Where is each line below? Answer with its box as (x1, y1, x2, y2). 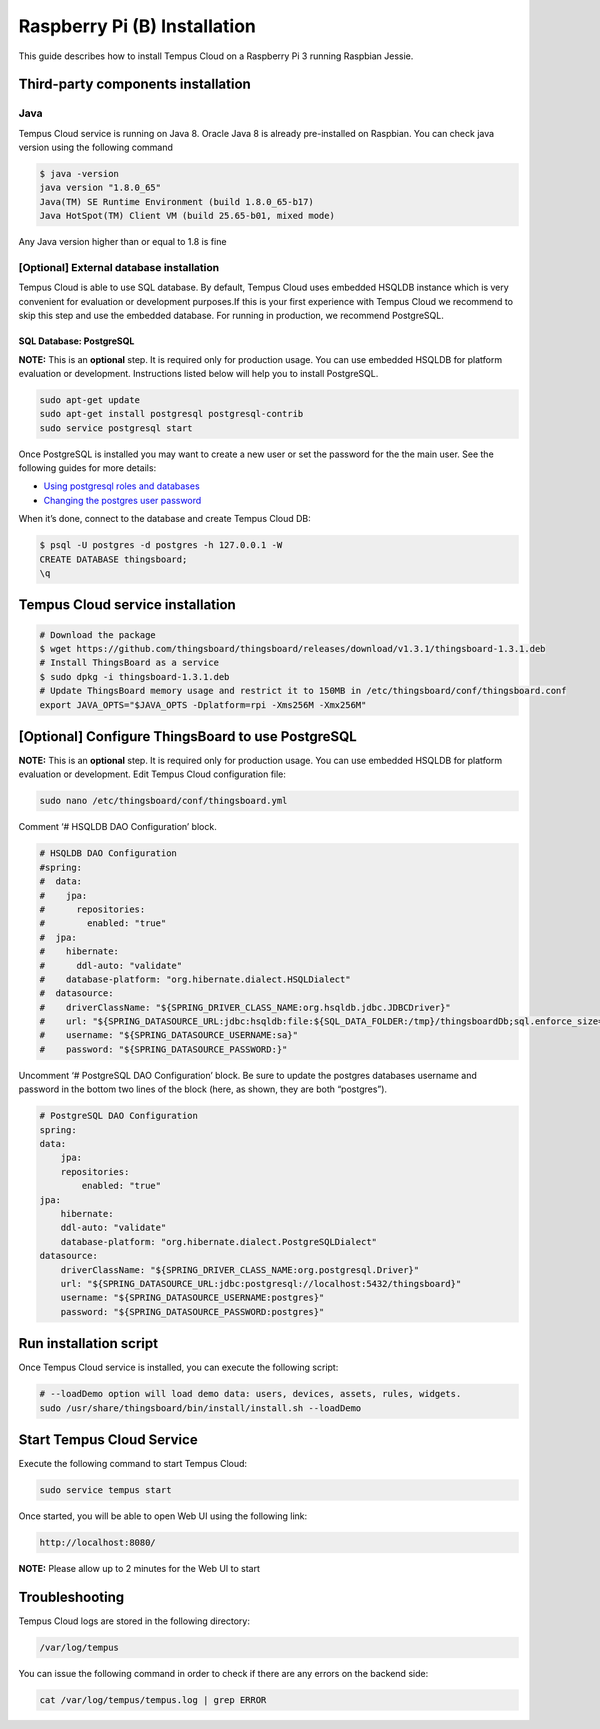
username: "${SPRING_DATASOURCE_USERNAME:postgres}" (60, 1292, 325, 1304)
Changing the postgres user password (43, 494, 202, 506)
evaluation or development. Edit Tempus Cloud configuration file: (18, 768, 287, 780)
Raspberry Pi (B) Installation (18, 15, 257, 37)
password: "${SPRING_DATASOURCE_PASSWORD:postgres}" (60, 1306, 325, 1317)
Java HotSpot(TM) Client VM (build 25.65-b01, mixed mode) (39, 210, 335, 222)
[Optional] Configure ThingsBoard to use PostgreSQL (18, 728, 357, 745)
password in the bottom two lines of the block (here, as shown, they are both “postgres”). (18, 1083, 388, 1095)
